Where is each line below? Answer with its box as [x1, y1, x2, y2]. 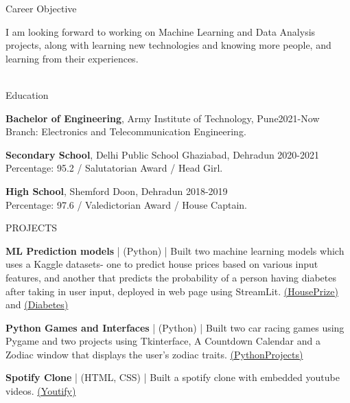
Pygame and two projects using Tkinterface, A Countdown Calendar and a [5, 334, 320, 348]
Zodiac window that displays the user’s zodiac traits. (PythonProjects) [5, 347, 303, 361]
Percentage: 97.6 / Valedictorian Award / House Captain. [5, 197, 247, 211]
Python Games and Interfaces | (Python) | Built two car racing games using [5, 320, 345, 334]
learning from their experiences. [5, 51, 139, 65]
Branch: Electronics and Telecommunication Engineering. [5, 124, 246, 139]
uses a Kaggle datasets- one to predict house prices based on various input [5, 257, 318, 271]
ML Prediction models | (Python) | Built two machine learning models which [5, 243, 345, 257]
